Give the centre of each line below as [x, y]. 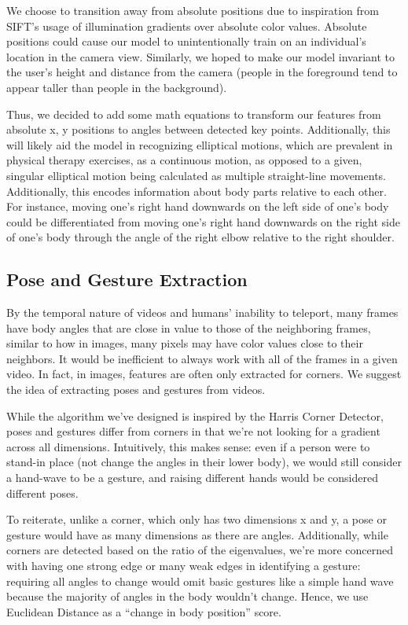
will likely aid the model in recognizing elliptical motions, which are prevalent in [200, 144]
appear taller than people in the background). [117, 87]
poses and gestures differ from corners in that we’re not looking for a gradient [193, 431]
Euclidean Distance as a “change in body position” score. [144, 611]
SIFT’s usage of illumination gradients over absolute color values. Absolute [187, 26]
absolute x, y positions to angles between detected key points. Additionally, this [198, 129]
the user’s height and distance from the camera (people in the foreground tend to [202, 72]
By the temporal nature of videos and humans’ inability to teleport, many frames [202, 312]
